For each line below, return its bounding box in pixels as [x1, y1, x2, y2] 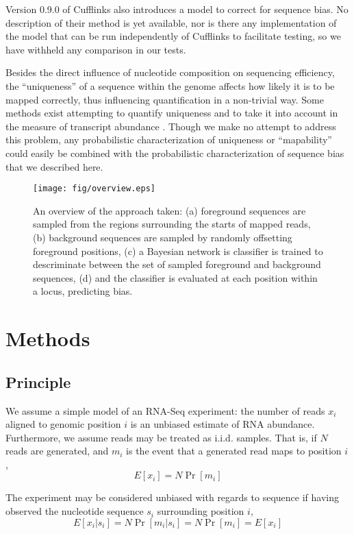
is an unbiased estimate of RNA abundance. [130, 417, 315, 431]
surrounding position [157, 504, 244, 518]
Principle [5, 371, 71, 392]
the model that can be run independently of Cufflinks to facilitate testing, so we [5, 29, 341, 43]
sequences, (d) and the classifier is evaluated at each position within [33, 270, 318, 284]
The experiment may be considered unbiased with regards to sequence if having [5, 490, 339, 505]
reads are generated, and [5, 444, 109, 458]
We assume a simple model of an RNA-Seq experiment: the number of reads [5, 403, 325, 417]
